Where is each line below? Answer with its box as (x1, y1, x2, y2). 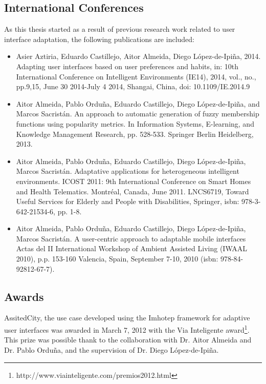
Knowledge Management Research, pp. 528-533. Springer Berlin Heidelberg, (16, 128, 254, 139)
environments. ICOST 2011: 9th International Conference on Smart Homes (16, 175, 251, 186)
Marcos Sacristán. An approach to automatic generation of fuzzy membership (16, 108, 259, 119)
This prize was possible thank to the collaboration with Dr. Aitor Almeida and (4, 334, 252, 345)
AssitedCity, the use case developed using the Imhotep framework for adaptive (4, 312, 250, 323)
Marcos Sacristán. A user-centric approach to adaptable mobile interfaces (16, 233, 246, 244)
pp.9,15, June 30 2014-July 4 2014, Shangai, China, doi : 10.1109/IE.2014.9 (16, 81, 250, 92)
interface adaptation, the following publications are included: (4, 33, 194, 44)
